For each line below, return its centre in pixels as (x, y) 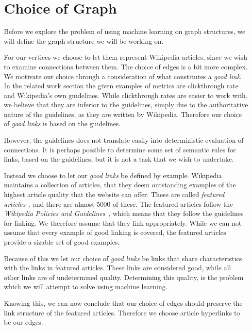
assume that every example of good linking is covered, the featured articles (115, 232)
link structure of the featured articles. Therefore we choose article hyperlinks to (122, 312)
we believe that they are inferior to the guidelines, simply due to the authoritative (126, 105)
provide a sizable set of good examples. (62, 242)
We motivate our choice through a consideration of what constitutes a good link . (123, 76)
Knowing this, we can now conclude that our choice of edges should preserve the (123, 303)
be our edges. (24, 322)
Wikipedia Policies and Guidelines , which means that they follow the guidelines (124, 213)
